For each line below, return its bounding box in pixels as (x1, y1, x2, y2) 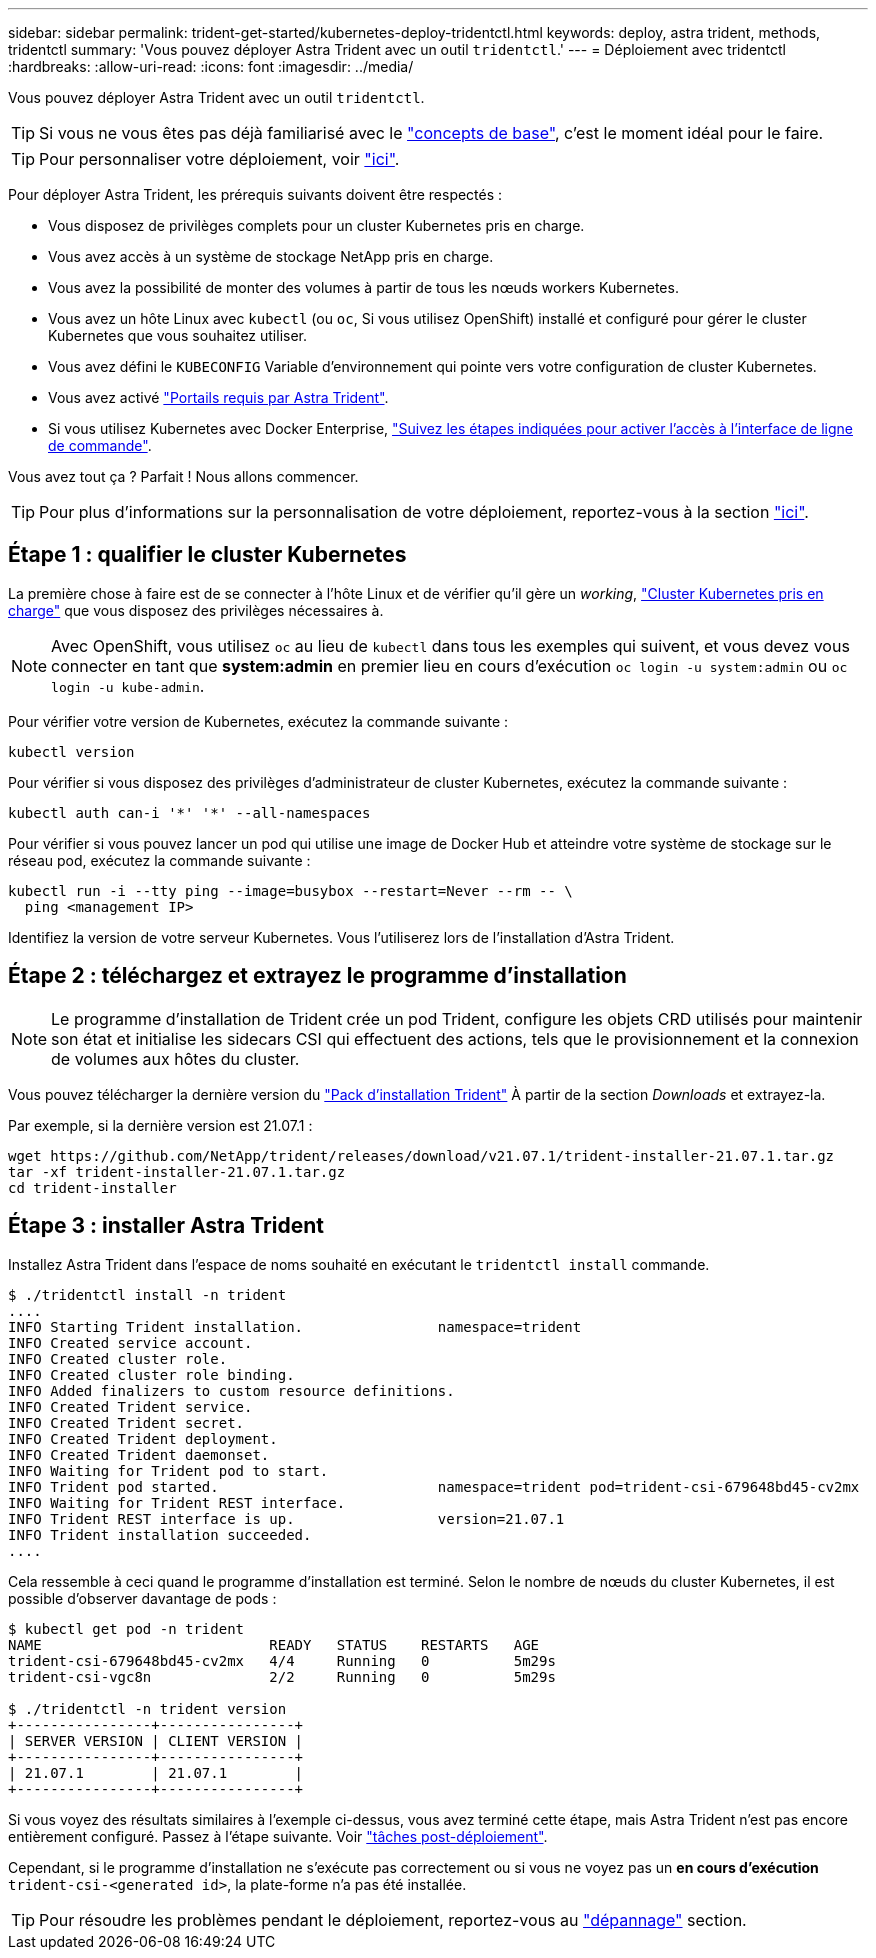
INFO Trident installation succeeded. (8, 1526, 312, 1543)
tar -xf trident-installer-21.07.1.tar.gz (8, 1163, 346, 1180)
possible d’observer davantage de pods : (8, 1589, 277, 1607)
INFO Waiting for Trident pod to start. (8, 1462, 329, 1479)
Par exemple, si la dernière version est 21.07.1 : (8, 1116, 313, 1134)
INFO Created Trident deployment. (8, 1430, 278, 1447)
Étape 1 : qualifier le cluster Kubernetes (8, 542, 407, 568)
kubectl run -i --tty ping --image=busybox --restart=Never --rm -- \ (8, 882, 573, 899)
